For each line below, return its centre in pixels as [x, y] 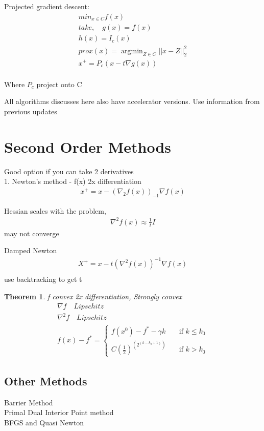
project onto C [59, 84]
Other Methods [46, 381]
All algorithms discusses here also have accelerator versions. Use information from [132, 101]
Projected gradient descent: [47, 6]
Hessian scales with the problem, [55, 210]
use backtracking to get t [43, 279]
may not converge [32, 233]
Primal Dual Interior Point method [59, 412]
